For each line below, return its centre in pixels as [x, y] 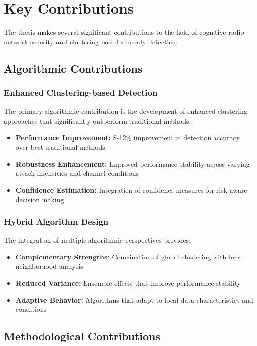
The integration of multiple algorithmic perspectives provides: [98, 240]
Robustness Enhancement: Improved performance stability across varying [132, 163]
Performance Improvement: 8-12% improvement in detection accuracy [128, 137]
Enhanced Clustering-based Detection [81, 93]
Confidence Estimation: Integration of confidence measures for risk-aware [131, 190]
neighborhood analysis [49, 266]
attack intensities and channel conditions [77, 173]
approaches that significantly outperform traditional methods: [98, 120]
